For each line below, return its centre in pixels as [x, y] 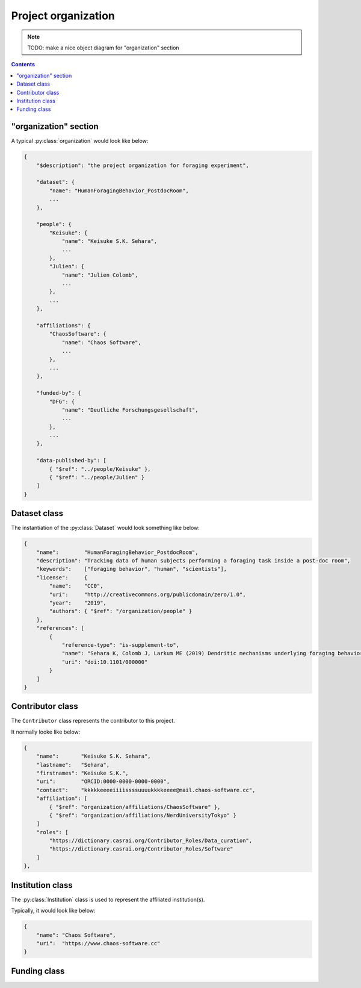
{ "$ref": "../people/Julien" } [97, 477]
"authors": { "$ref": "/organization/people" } [121, 611]
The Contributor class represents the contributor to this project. [93, 721]
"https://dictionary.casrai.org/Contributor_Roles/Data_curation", [151, 841]
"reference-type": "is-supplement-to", [121, 645]
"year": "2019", [78, 603]
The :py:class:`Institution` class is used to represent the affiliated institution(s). [108, 899]
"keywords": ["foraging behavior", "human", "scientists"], [132, 569]
